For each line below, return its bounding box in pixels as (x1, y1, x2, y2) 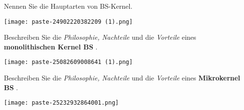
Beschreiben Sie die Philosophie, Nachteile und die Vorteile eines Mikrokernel (4, 73, 241, 83)
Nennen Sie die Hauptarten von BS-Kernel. (4, 1, 133, 11)
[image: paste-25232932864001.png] (4, 99, 119, 107)
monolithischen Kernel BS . (4, 41, 98, 51)
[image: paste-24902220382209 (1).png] (4, 18, 133, 25)
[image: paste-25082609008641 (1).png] (4, 59, 133, 66)
